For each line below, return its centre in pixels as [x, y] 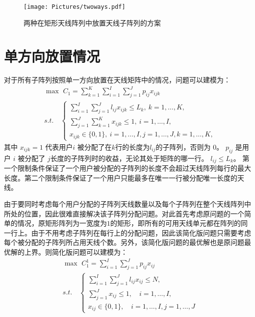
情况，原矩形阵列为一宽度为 [62, 223]
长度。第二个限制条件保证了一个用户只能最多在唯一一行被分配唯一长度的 [121, 177]
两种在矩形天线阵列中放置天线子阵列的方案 [92, 22]
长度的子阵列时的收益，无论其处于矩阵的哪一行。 [129, 158]
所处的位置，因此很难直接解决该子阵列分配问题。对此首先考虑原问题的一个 [124, 213]
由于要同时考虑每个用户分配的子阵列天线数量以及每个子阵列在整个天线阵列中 [127, 204]
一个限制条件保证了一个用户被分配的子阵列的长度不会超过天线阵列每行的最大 [127, 168]
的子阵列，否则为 [183, 146]
